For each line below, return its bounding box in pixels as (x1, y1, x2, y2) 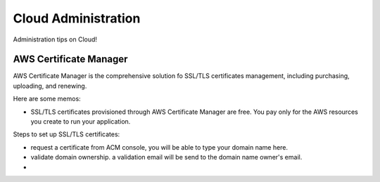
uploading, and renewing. (13, 82, 87, 90)
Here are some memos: (13, 95, 81, 103)
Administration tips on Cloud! (13, 35, 98, 44)
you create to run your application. (30, 117, 131, 126)
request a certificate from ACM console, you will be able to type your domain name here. (30, 143, 289, 151)
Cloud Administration (13, 11, 141, 26)
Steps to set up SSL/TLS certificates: (13, 130, 120, 138)
